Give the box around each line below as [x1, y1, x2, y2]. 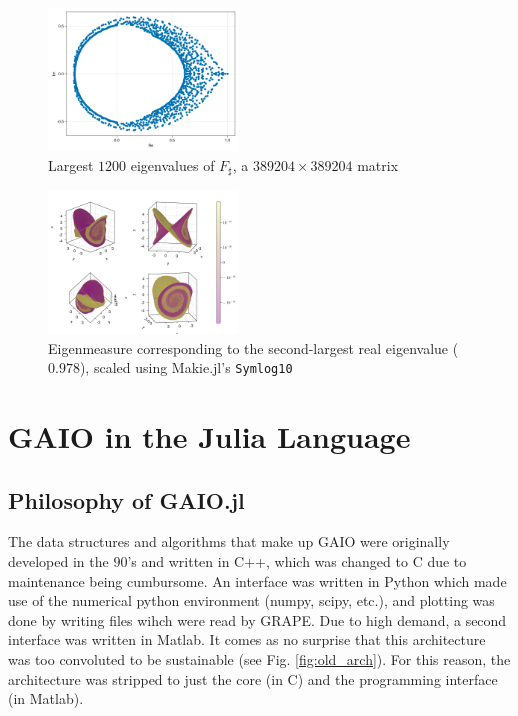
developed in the [8, 551, 109, 572]
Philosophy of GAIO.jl [8, 484, 245, 515]
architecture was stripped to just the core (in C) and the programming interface [8, 668, 498, 689]
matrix [357, 154, 399, 175]
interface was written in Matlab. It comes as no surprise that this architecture [8, 629, 486, 650]
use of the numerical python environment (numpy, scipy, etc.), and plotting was [8, 590, 495, 611]
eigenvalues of [130, 154, 215, 175]
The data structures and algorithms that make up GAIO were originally [8, 531, 450, 552]
